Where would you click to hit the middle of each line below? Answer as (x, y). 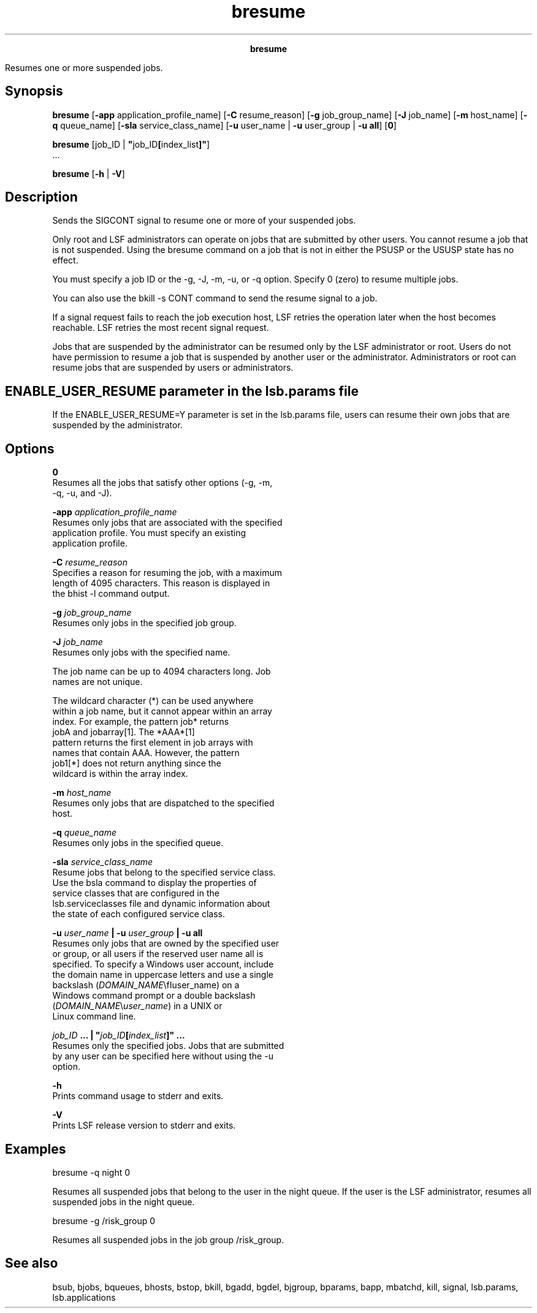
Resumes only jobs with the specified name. (141, 653)
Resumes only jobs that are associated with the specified (167, 523)
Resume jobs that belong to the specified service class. (164, 872)
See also (32, 1263)
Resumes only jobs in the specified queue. (138, 843)
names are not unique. (97, 682)
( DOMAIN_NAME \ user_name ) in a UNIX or (137, 1006)
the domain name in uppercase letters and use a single (163, 975)
